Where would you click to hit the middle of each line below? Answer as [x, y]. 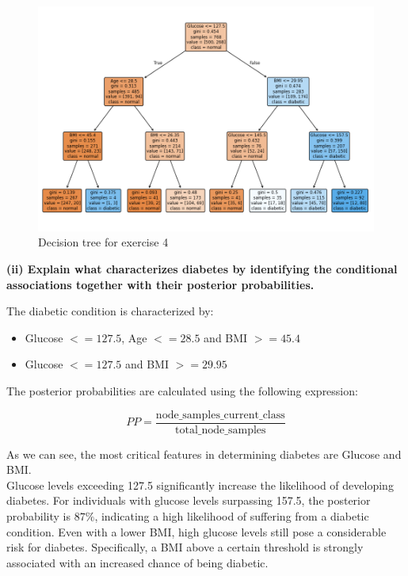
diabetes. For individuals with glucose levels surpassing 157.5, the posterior [189, 500]
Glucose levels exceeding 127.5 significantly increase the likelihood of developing [200, 484]
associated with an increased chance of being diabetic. [137, 562]
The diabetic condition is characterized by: [110, 311]
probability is [39, 516]
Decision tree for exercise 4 [103, 242]
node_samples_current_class [220, 415]
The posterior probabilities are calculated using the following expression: [182, 391]
